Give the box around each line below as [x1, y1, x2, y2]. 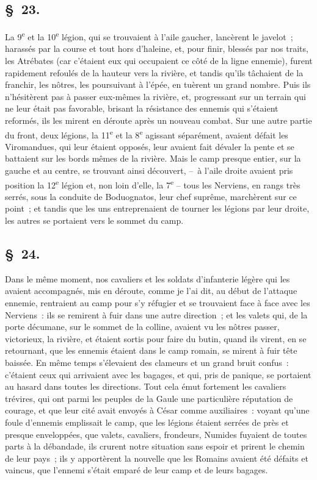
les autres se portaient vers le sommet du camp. [5, 214, 184, 227]
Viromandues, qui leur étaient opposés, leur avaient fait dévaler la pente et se [5, 140, 294, 152]
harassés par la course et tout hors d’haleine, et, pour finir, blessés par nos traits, [5, 42, 308, 55]
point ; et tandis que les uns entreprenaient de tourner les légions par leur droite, [5, 202, 310, 215]
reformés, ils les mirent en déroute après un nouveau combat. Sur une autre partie [5, 114, 312, 127]
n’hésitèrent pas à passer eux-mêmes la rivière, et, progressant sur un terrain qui [5, 90, 306, 102]
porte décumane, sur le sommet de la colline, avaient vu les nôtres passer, [5, 320, 280, 333]
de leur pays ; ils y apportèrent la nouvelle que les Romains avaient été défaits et [5, 451, 308, 464]
